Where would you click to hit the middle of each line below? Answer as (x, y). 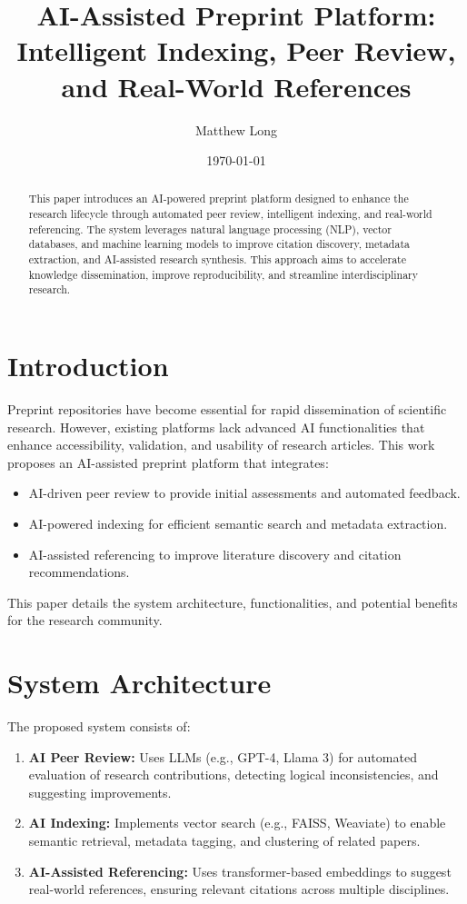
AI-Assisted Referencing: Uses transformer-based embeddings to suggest (240, 871)
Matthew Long (236, 129)
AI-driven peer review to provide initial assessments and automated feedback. (244, 493)
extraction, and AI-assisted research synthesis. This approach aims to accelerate (218, 259)
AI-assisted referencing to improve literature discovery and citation (215, 554)
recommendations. (79, 572)
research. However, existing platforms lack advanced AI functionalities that (216, 427)
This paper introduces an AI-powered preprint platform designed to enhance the (219, 199)
